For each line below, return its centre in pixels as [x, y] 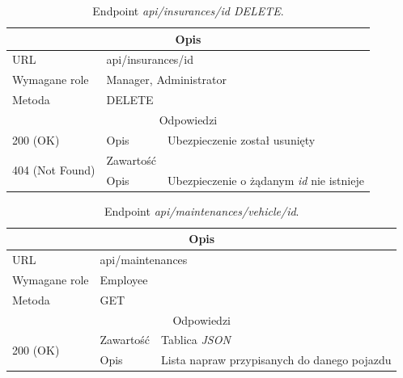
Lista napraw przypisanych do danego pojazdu [276, 360]
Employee [124, 279]
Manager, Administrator [166, 80]
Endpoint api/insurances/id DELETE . [188, 10]
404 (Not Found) [54, 170]
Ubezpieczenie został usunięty [242, 139]
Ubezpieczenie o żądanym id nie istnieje [266, 180]
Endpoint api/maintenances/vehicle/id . [201, 210]
